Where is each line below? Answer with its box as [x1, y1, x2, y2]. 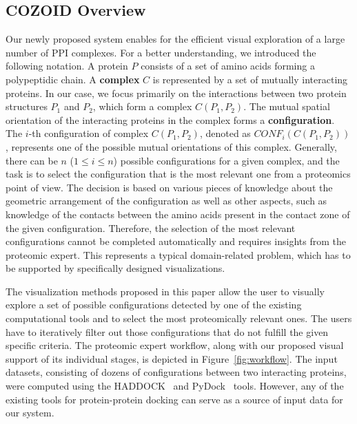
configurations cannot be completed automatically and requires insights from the [6, 234, 346, 248]
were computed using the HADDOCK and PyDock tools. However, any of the [6, 379, 344, 393]
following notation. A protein [6, 59, 128, 73]
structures [6, 99, 48, 114]
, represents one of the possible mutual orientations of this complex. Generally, [6, 139, 337, 153]
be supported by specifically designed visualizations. [6, 261, 225, 275]
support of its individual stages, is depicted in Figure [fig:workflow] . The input [6, 351, 338, 365]
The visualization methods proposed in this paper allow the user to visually [6, 284, 325, 298]
